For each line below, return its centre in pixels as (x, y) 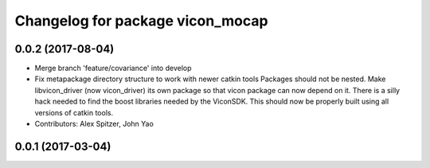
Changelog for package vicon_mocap (141, 21)
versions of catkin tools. (74, 112)
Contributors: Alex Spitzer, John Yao (94, 124)
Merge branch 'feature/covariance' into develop (113, 68)
